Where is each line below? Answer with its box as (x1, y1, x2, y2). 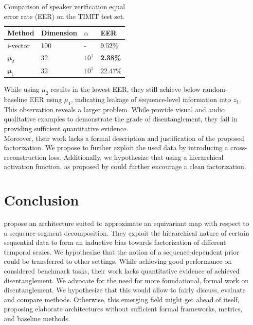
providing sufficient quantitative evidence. (4, 123, 128, 133)
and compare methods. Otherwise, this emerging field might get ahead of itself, (4, 294, 240, 304)
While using (4, 84, 39, 94)
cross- (230, 142, 247, 153)
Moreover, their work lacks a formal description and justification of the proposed (4, 133, 244, 143)
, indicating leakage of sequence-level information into (71, 94, 231, 104)
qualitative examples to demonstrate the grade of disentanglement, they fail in (4, 114, 237, 124)
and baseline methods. (4, 313, 70, 324)
